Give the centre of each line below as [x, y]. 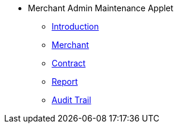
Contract [69, 63]
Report [65, 81]
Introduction [75, 26]
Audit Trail [71, 100]
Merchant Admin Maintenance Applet [101, 8]
